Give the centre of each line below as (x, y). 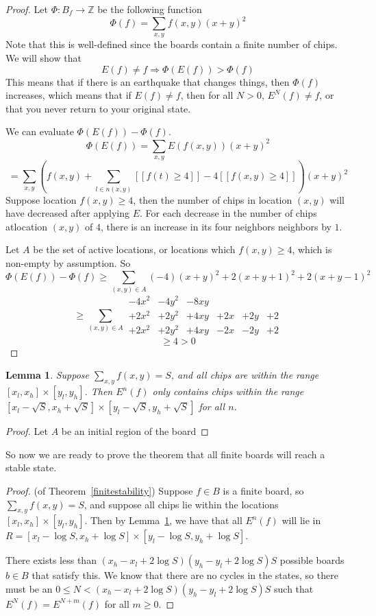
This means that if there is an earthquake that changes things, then (148, 81)
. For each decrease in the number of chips (228, 213)
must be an (29, 588)
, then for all (207, 95)
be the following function (150, 9)
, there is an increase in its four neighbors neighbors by (216, 226)
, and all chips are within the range (245, 375)
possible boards (312, 560)
